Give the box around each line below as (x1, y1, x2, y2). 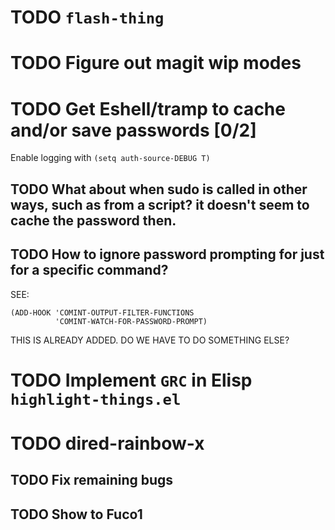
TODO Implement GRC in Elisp (10, 369, 253, 391)
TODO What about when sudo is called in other (10, 181, 308, 198)
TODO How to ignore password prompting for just (10, 246, 325, 263)
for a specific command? (10, 262, 169, 279)
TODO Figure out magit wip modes (10, 52, 302, 75)
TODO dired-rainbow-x (10, 432, 205, 455)
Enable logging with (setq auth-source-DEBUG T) (10, 152, 211, 164)
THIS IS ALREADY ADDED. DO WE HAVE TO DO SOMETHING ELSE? (10, 334, 290, 346)
